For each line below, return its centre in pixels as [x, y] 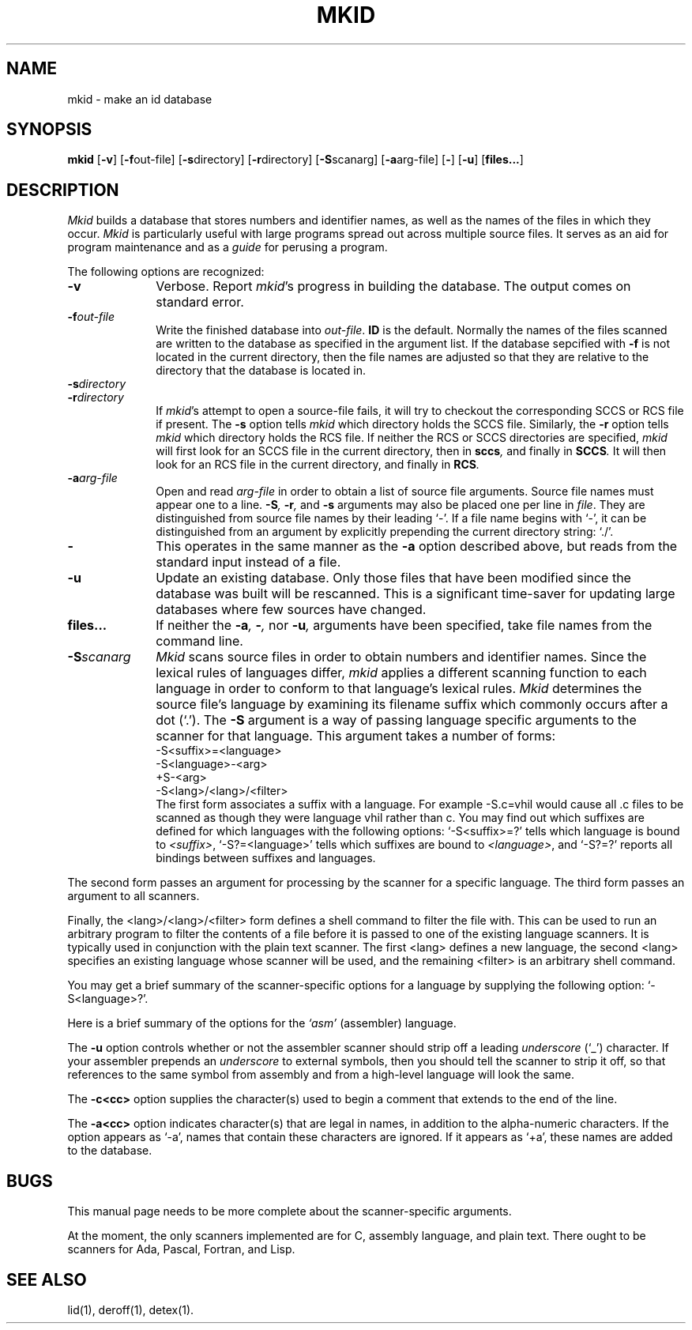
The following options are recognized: [166, 272]
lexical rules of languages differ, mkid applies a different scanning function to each [401, 673]
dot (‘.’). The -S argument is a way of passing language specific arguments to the [396, 720]
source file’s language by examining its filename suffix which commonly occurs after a [412, 705]
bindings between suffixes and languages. [266, 858]
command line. [199, 641]
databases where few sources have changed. [291, 610]
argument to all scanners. [134, 896]
